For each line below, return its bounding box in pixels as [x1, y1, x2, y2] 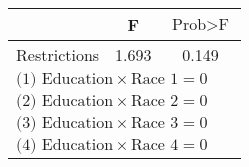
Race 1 [130, 71, 179, 87]
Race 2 [130, 93, 179, 109]
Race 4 [130, 137, 179, 153]
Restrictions [16, 43, 100, 66]
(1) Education [16, 71, 114, 87]
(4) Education [16, 137, 114, 153]
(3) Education [16, 115, 114, 131]
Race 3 [130, 115, 179, 131]
